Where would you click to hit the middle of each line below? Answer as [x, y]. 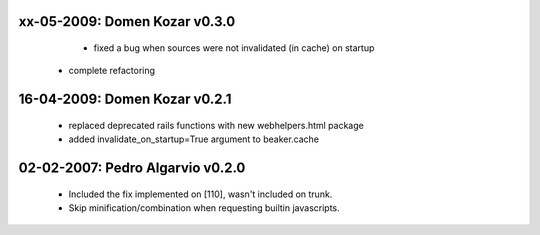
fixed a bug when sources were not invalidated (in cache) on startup [234, 48]
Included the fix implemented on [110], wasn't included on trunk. [200, 194]
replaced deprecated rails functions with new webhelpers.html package [216, 125]
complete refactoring [111, 71]
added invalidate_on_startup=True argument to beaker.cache [194, 139]
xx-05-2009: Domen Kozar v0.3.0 [127, 21]
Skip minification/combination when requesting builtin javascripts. [204, 208]
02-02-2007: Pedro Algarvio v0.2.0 [132, 168]
